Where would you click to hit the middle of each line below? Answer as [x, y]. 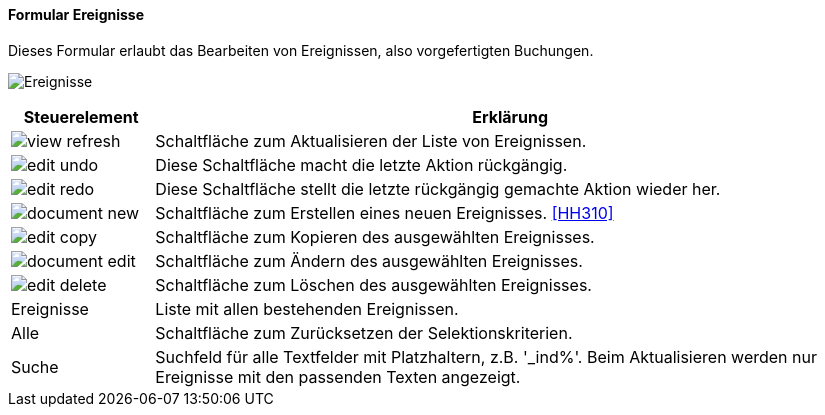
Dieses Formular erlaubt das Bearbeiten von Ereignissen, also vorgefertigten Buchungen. [301, 50]
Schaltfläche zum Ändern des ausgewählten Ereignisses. [369, 260]
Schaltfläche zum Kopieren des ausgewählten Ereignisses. [375, 236]
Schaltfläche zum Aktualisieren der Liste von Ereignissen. [371, 140]
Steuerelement [81, 116]
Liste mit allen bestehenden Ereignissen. [307, 308]
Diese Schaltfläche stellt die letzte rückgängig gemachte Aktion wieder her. [438, 188]
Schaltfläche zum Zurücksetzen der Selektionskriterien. [364, 332]
